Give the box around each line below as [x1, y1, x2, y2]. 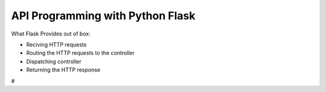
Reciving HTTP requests [26, 41, 87, 48]
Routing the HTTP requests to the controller [26, 49, 135, 57]
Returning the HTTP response [26, 66, 101, 73]
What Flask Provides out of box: [11, 30, 91, 37]
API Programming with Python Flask [11, 9, 196, 22]
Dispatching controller [26, 58, 81, 65]
